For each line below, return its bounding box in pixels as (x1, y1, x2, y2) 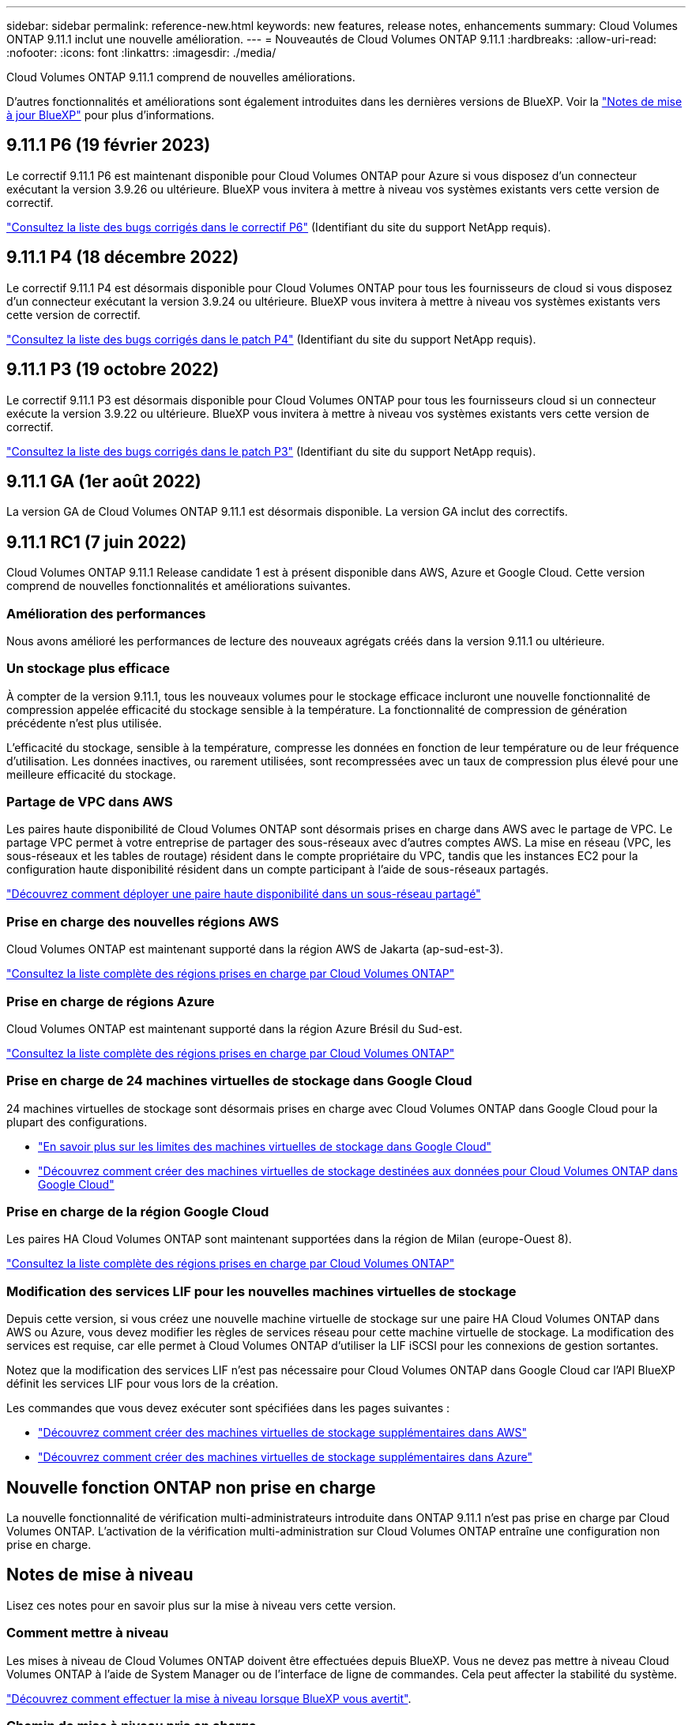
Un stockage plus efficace (6, 660, 170, 677)
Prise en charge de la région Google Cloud (6, 1204, 269, 1220)
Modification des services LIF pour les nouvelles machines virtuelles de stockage (6, 1283, 517, 1299)
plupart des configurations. (6, 1114, 148, 1129)
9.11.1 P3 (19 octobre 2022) (6, 359, 220, 380)
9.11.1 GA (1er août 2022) (6, 471, 201, 491)
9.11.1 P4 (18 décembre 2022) (6, 247, 239, 268)
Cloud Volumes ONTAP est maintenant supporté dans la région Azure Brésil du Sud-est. (6, 1021, 463, 1035)
